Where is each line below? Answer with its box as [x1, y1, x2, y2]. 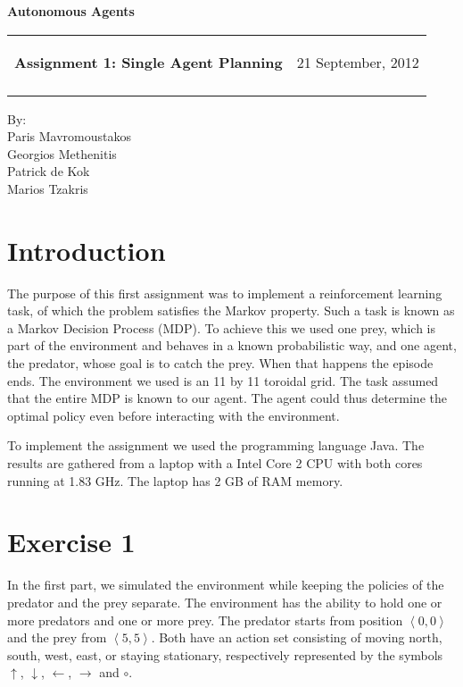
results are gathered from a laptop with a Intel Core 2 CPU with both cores [7, 454, 423, 473]
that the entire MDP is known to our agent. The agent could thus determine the [7, 389, 447, 407]
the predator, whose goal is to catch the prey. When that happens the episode [7, 354, 434, 373]
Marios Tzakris [7, 179, 88, 197]
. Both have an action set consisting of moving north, [151, 628, 442, 647]
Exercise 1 [7, 524, 136, 560]
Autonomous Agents [7, 2, 135, 20]
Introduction [7, 231, 166, 268]
